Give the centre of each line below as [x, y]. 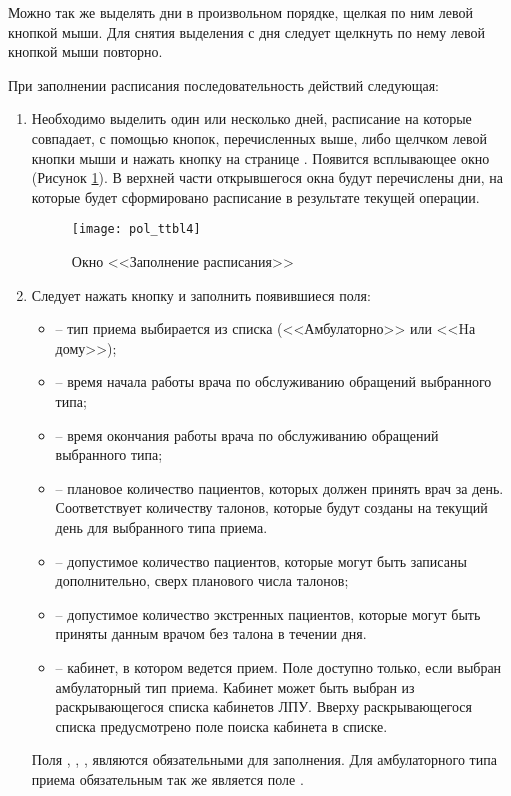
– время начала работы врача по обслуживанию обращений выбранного [273, 381]
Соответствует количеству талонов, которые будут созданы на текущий [271, 507]
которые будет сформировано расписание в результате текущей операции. [255, 196]
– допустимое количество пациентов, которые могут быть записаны [261, 560]
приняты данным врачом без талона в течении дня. [211, 633]
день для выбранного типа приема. [161, 526]
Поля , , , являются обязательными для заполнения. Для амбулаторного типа [264, 759]
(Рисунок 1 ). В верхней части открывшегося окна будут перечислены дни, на [267, 177]
